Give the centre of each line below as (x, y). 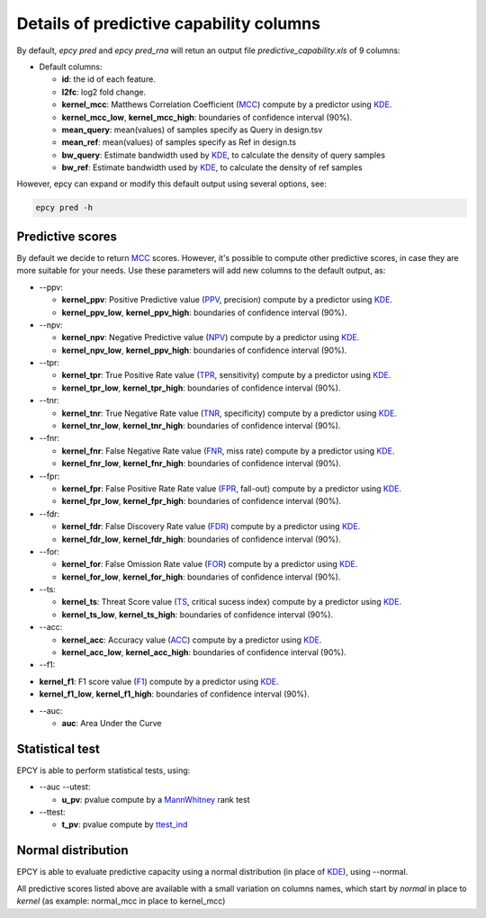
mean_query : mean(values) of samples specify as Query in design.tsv (192, 130)
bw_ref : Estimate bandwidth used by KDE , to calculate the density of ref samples (212, 167)
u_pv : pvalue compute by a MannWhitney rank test (156, 799)
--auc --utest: (65, 787)
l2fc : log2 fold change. (104, 92)
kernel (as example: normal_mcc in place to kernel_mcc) (121, 901)
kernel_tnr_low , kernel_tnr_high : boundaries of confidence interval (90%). (201, 426)
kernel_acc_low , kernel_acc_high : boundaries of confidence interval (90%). (204, 652)
